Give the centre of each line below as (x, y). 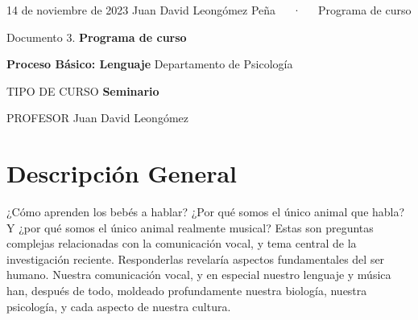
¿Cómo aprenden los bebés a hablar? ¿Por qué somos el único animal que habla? (206, 212)
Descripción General (122, 173)
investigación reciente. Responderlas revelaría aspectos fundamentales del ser (196, 258)
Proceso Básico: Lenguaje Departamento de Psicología (150, 64)
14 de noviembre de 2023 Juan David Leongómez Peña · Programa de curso (209, 10)
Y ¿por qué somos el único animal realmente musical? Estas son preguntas (190, 227)
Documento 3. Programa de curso (97, 37)
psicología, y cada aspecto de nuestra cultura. (119, 306)
